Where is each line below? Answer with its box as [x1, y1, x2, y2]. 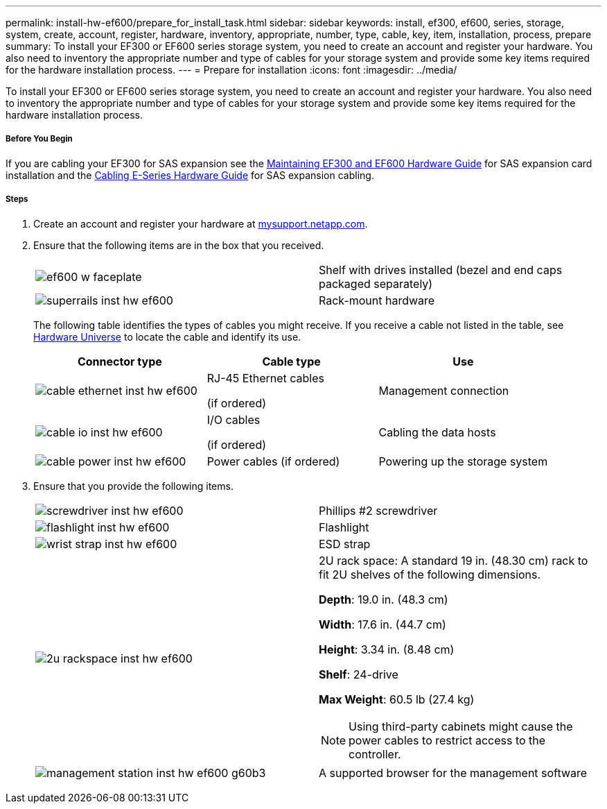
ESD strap [319, 536, 371, 551]
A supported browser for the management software [319, 765, 588, 780]
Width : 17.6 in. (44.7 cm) [319, 617, 446, 631]
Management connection [378, 383, 509, 398]
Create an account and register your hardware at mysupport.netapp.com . [33, 217, 368, 230]
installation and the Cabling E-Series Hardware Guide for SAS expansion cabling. [6, 169, 374, 181]
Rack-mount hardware [319, 293, 435, 307]
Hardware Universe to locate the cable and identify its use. [33, 330, 301, 343]
